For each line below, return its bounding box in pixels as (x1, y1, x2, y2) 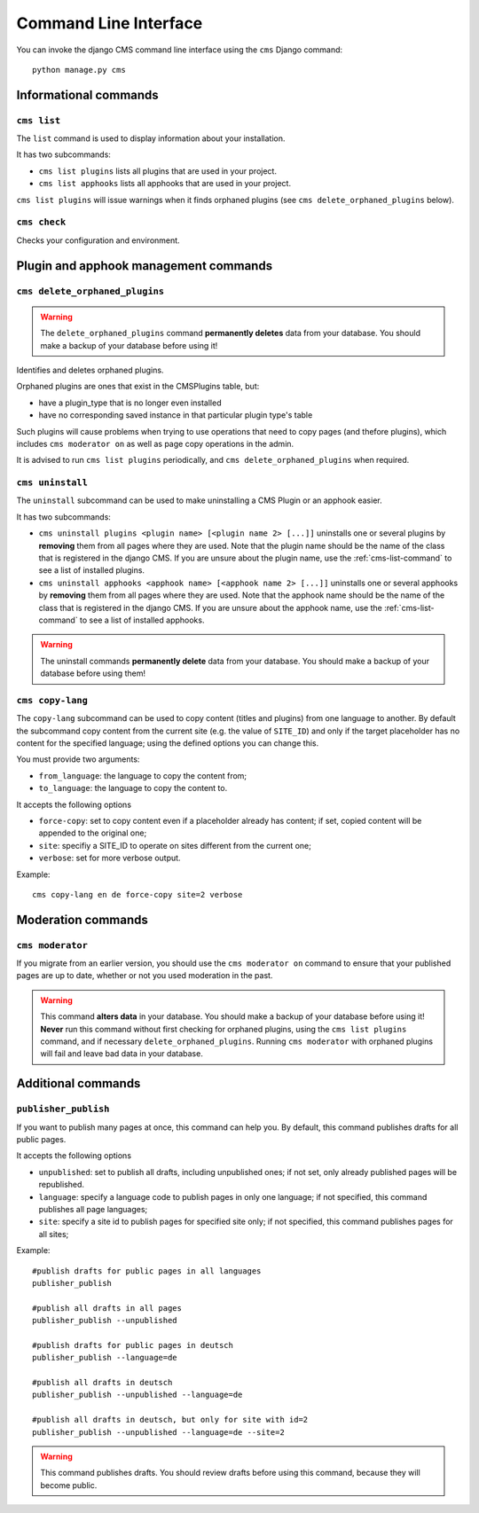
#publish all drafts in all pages (32, 1303, 182, 1313)
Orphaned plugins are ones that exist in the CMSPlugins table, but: (16, 381, 260, 392)
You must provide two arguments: (16, 754, 140, 764)
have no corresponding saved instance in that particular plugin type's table (38, 410, 313, 420)
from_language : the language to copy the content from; (38, 770, 247, 780)
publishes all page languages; (38, 1203, 148, 1214)
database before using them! (40, 668, 146, 678)
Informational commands (16, 87, 159, 102)
